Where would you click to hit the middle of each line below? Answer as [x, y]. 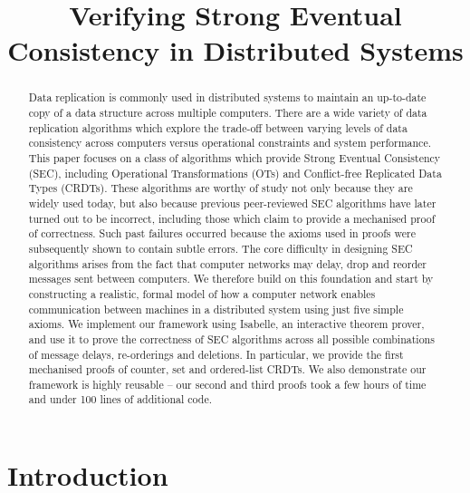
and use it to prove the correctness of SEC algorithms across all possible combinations [231, 338]
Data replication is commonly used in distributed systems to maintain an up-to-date [227, 97]
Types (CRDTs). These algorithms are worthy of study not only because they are [221, 188]
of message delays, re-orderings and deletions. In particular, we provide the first [216, 354]
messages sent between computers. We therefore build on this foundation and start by [231, 279]
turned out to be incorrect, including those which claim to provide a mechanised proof [232, 218]
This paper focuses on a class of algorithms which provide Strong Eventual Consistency [235, 157]
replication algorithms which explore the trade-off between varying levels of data [218, 127]
